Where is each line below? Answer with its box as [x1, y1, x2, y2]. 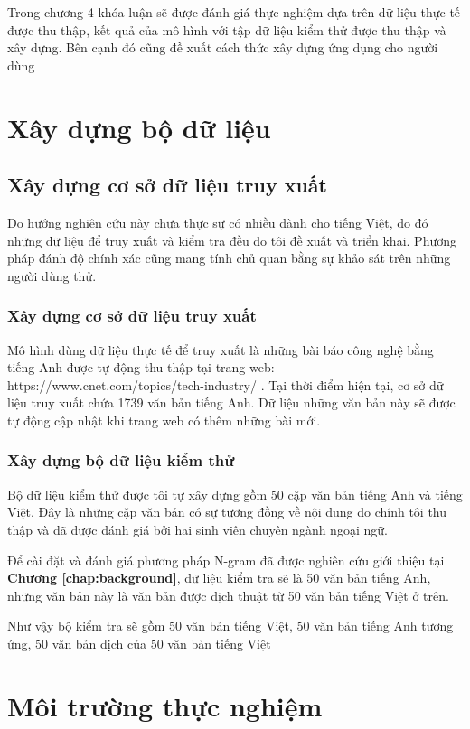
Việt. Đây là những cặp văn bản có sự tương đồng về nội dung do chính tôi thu [7, 502, 447, 521]
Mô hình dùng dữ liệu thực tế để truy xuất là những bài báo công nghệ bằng [7, 340, 434, 359]
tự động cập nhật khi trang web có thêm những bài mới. [7, 410, 321, 429]
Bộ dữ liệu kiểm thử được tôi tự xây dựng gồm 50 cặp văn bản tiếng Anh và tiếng [7, 484, 463, 503]
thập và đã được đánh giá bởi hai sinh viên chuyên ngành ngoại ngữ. [7, 519, 388, 538]
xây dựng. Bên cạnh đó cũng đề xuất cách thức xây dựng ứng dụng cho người [7, 38, 438, 57]
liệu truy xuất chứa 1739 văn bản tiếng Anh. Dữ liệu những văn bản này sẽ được [7, 393, 456, 412]
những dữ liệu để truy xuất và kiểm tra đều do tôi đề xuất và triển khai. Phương [7, 230, 456, 249]
